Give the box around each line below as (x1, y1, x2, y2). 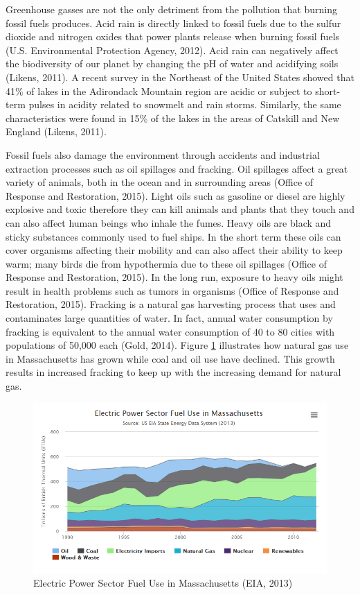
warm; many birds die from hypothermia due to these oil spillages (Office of (6, 256, 327, 270)
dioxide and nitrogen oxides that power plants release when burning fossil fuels (6, 29, 340, 44)
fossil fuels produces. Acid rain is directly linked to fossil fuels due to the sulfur (6, 15, 341, 30)
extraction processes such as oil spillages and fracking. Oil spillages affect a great (6, 161, 348, 175)
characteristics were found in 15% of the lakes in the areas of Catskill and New (6, 110, 340, 125)
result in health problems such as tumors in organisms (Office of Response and (6, 283, 339, 297)
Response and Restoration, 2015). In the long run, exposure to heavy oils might (6, 270, 343, 284)
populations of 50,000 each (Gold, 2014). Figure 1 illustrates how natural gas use (6, 338, 349, 352)
